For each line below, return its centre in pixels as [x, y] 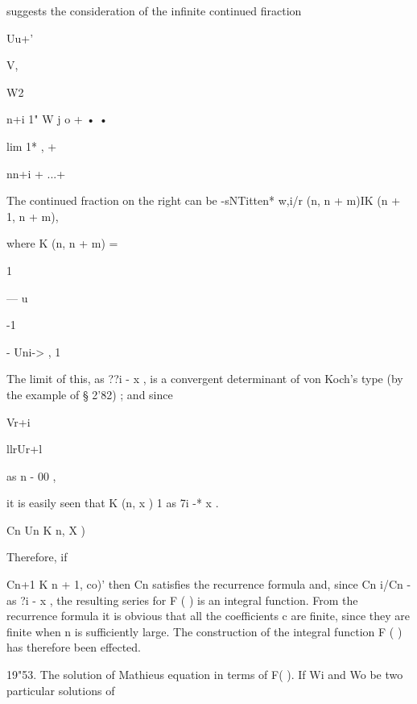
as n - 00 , [31, 475]
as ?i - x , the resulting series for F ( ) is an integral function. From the [182, 600]
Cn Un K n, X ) [46, 529]
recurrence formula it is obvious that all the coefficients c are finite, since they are [208, 616]
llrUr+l [25, 449]
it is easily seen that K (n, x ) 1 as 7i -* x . [113, 503]
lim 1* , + [32, 146]
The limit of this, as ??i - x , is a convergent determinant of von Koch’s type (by [205, 379]
